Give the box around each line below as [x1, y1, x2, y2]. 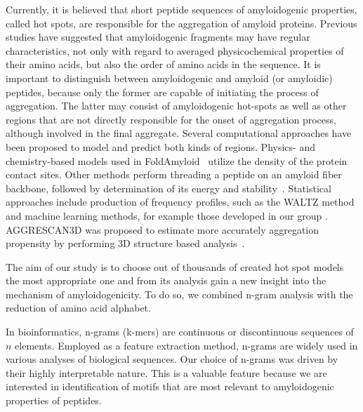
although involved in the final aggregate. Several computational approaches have [6, 126, 352, 140]
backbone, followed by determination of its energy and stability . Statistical [6, 180, 331, 195]
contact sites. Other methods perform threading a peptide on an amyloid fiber [6, 167, 342, 182]
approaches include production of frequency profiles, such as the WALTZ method [6, 194, 355, 209]
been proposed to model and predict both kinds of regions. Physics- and [6, 139, 315, 154]
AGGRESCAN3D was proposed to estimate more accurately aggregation [6, 222, 319, 237]
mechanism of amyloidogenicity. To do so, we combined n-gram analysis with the [6, 286, 353, 301]
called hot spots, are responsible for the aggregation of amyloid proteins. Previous [6, 15, 357, 30]
